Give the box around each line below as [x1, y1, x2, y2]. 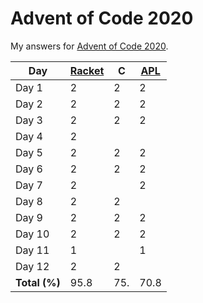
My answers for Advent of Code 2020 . [10, 40, 169, 52]
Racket [69, 63, 105, 77]
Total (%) [15, 275, 61, 289]
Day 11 [15, 243, 50, 257]
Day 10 [15, 227, 50, 241]
